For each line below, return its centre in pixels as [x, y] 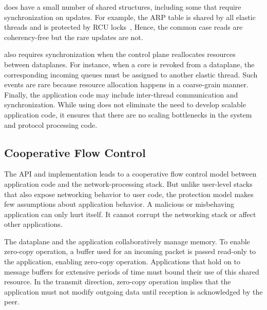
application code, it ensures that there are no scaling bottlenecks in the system [128, 114]
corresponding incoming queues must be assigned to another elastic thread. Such [131, 74]
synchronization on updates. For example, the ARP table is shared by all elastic [130, 17]
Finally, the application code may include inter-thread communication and [121, 94]
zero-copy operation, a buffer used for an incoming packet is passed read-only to [130, 251]
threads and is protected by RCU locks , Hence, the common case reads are [123, 27]
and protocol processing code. [51, 124]
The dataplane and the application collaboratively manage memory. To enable [127, 241]
